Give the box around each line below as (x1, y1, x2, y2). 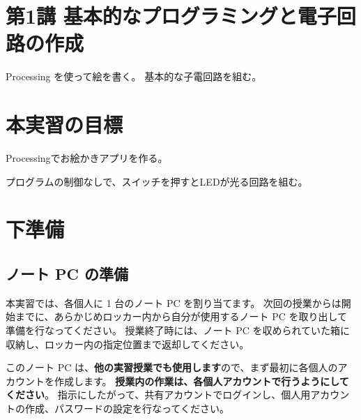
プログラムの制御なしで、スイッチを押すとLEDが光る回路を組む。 (6, 174, 308, 188)
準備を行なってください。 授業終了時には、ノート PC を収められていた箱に (6, 322, 351, 337)
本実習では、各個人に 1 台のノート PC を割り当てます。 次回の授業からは (6, 295, 341, 310)
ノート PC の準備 (6, 262, 129, 284)
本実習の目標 (6, 110, 123, 139)
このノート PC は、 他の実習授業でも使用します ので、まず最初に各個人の (6, 360, 338, 375)
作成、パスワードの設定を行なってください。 (24, 400, 229, 415)
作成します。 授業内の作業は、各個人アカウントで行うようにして (54, 373, 349, 388)
